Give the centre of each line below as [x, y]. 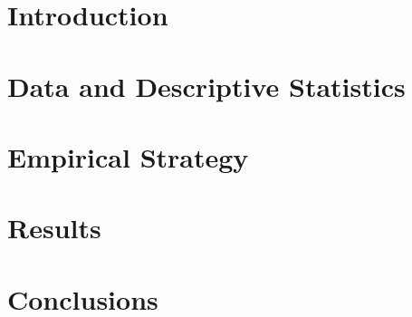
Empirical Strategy [128, 156]
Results [54, 228]
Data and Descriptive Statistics [206, 86]
